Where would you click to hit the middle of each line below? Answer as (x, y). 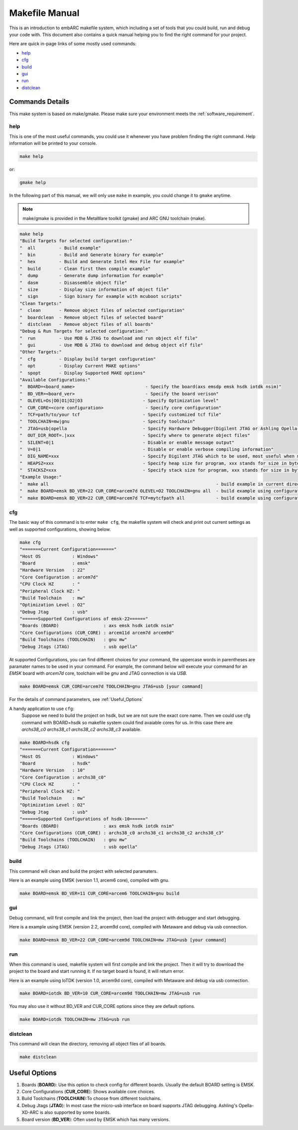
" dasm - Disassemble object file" (74, 282)
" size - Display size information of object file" (94, 289)
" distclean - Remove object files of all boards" (86, 324)
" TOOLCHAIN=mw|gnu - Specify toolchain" (108, 422)
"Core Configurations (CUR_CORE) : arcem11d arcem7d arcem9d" (97, 633)
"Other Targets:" (41, 352)
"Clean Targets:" (41, 303)
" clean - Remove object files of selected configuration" (102, 311)
